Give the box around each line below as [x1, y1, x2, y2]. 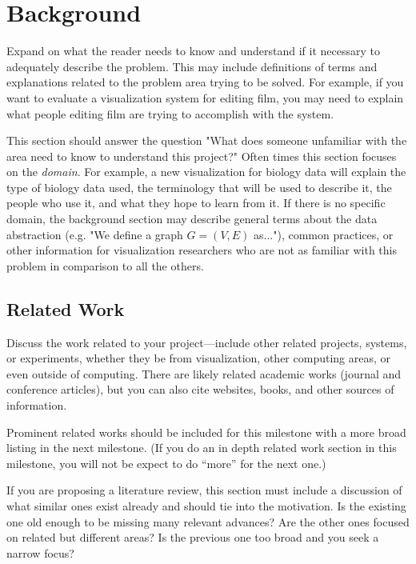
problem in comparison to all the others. [6, 257, 204, 274]
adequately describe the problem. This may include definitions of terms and [6, 58, 378, 74]
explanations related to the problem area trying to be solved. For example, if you [6, 74, 404, 90]
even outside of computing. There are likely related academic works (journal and [6, 365, 402, 382]
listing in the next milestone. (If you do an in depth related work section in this [6, 439, 397, 456]
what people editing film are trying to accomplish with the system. [6, 105, 334, 122]
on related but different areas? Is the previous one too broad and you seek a [6, 529, 379, 546]
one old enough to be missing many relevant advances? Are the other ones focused [6, 513, 410, 530]
